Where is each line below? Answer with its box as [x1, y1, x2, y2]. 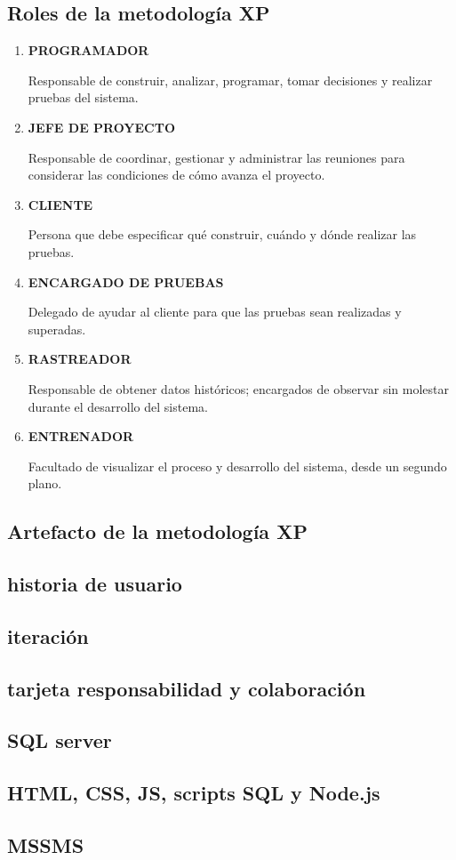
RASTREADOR [28, 350, 132, 368]
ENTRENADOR [28, 427, 134, 446]
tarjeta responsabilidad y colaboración [7, 674, 366, 702]
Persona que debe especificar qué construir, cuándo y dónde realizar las [28, 225, 417, 244]
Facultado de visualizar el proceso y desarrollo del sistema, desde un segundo [28, 456, 447, 475]
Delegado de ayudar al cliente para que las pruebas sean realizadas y [28, 302, 402, 321]
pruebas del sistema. [28, 88, 139, 107]
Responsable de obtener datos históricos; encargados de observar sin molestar [28, 379, 449, 398]
